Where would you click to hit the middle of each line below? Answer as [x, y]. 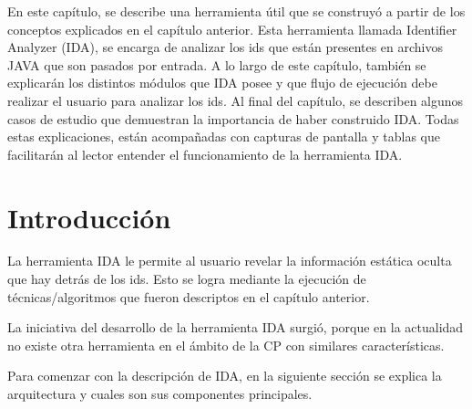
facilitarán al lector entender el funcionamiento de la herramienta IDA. [205, 154]
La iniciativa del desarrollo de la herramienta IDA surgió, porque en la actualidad [236, 327]
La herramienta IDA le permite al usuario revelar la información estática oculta [230, 261]
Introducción [89, 217]
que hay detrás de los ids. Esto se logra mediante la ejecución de [187, 279]
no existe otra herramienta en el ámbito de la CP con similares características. [226, 345]
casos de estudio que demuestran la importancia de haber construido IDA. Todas [233, 118]
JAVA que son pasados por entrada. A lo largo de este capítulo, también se [217, 64]
